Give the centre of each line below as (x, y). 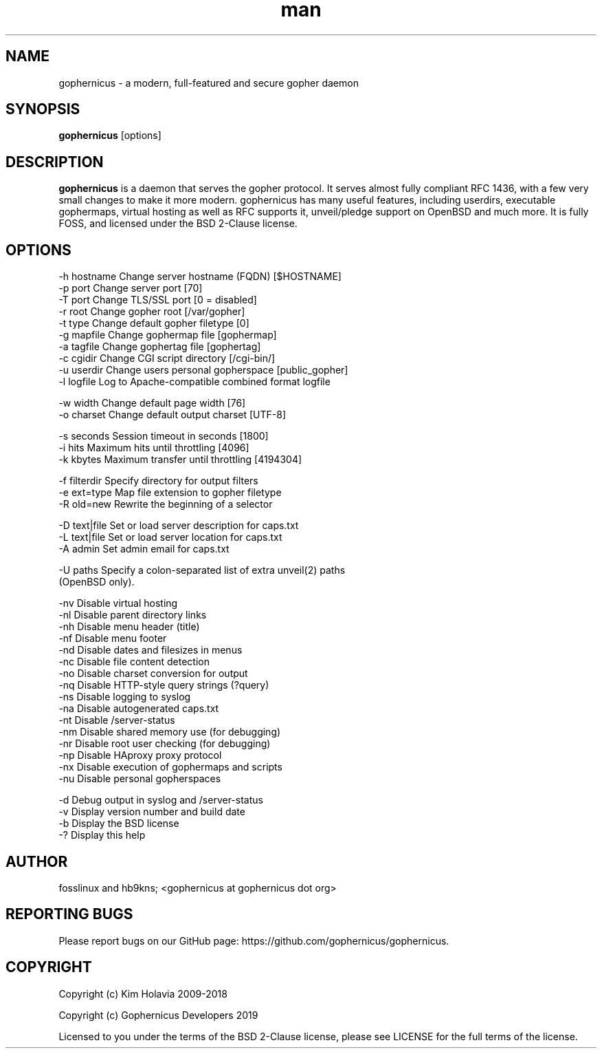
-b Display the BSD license (119, 824)
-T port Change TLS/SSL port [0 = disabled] (158, 300)
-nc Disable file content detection (134, 662)
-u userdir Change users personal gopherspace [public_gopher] (203, 370)
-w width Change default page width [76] (152, 403)
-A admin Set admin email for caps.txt (144, 549)
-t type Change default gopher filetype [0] (154, 323)
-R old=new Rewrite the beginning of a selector (166, 504)
